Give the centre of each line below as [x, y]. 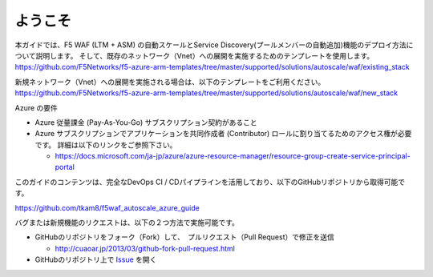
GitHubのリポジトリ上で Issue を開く [96, 259]
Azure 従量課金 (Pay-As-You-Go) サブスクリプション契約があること [146, 122]
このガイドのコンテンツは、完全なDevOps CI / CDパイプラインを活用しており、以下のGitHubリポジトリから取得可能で [210, 182]
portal [65, 167]
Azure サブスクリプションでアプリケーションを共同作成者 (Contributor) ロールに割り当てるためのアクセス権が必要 [223, 134]
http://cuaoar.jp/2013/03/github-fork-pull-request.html [145, 248]
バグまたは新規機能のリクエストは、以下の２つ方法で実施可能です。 [127, 223]
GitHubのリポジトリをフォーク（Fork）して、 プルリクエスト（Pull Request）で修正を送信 [184, 237]
